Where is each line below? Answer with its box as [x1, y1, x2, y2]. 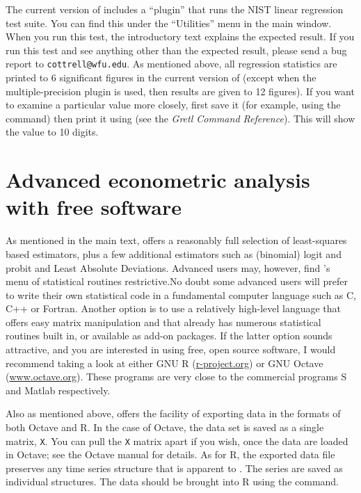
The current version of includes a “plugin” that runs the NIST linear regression [6, 2, 344, 16]
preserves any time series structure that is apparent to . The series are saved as [6, 460, 343, 475]
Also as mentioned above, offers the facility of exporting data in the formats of [6, 406, 341, 421]
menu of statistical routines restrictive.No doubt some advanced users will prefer [6, 274, 348, 289]
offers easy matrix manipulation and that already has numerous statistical [6, 314, 321, 329]
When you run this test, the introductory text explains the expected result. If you [6, 29, 355, 44]
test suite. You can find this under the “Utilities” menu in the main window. [6, 15, 332, 30]
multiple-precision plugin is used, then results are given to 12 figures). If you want [6, 83, 355, 98]
